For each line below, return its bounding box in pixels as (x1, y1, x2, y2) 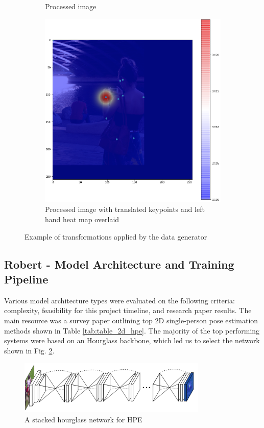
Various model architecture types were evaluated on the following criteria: (4, 295, 235, 305)
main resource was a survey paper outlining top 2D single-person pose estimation (4, 315, 258, 326)
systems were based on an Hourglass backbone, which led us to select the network (4, 335, 260, 346)
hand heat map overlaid (45, 214, 119, 225)
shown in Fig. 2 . (4, 345, 55, 355)
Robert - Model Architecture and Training (4, 256, 234, 272)
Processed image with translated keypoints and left (45, 204, 205, 215)
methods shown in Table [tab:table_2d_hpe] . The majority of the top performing (4, 325, 260, 336)
